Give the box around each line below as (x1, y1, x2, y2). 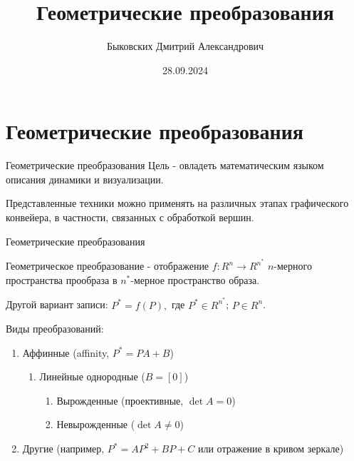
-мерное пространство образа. (130, 272, 260, 287)
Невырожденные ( (56, 417, 135, 432)
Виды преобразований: (6, 321, 104, 336)
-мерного (274, 258, 312, 273)
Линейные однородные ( (39, 369, 145, 384)
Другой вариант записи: (6, 297, 108, 312)
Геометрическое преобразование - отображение (6, 258, 209, 273)
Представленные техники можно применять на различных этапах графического (6, 196, 349, 211)
